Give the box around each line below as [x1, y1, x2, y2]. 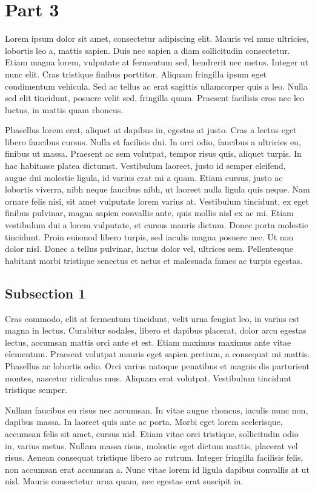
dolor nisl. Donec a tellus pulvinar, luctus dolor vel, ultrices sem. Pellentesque [5, 242, 293, 255]
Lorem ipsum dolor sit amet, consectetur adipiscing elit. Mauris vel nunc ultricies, [5, 32, 309, 45]
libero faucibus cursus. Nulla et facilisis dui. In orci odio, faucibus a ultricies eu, [5, 135, 301, 148]
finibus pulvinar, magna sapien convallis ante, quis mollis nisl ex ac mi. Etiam [5, 206, 294, 219]
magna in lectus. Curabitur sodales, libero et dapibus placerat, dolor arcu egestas [5, 324, 307, 337]
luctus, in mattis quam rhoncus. [5, 103, 124, 116]
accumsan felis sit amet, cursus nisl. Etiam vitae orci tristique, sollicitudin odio [5, 427, 299, 440]
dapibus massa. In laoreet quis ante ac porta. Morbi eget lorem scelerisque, [5, 415, 283, 428]
